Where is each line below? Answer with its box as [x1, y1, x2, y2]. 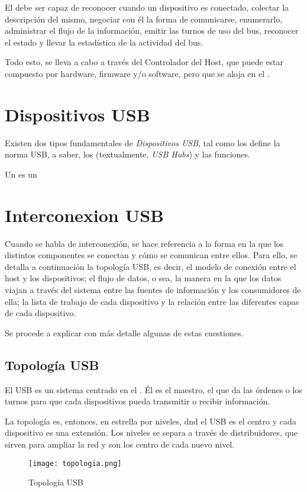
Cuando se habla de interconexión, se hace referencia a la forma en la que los [5, 237, 284, 249]
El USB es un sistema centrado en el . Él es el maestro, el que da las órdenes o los [5, 383, 302, 395]
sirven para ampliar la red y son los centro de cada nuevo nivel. [5, 438, 235, 450]
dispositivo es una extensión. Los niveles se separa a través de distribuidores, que [5, 426, 298, 439]
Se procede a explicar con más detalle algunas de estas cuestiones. [5, 326, 244, 339]
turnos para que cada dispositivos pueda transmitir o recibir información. [5, 395, 270, 407]
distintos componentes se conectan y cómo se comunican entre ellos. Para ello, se [5, 249, 298, 261]
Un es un [5, 168, 37, 180]
